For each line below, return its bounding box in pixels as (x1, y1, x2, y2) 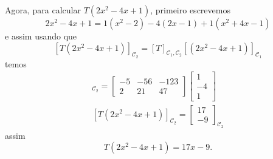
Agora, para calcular (5, 4, 81, 16)
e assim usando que (5, 30, 77, 42)
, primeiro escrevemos (150, 4, 230, 16)
